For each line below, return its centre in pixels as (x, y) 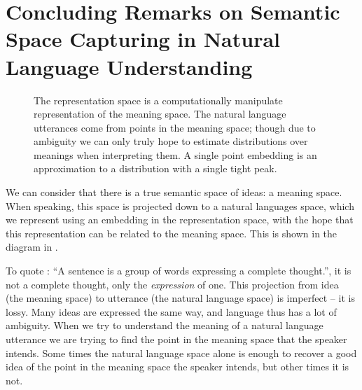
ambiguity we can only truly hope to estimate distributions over (171, 141)
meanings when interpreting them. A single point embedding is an (175, 154)
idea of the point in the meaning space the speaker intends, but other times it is (177, 367)
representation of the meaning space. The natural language (160, 114)
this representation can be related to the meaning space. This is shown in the (172, 233)
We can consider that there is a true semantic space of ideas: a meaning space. (174, 192)
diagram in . (32, 247)
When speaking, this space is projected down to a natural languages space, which (180, 206)
